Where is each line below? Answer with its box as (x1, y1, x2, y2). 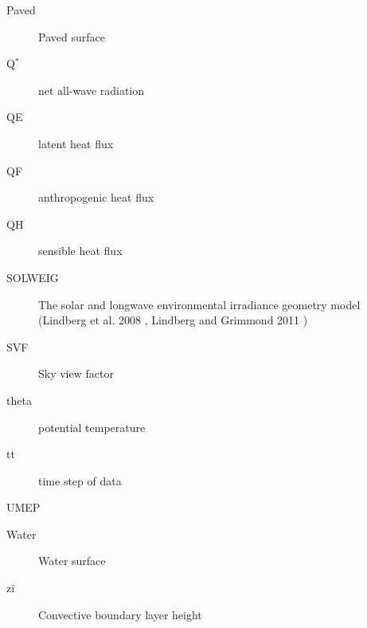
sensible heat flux (38, 242, 123, 259)
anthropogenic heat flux (38, 189, 154, 206)
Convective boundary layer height (38, 606, 202, 622)
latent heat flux (38, 135, 114, 151)
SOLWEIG (6, 269, 59, 285)
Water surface (38, 552, 106, 569)
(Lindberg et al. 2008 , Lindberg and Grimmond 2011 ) (38, 312, 308, 328)
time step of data (38, 472, 122, 489)
